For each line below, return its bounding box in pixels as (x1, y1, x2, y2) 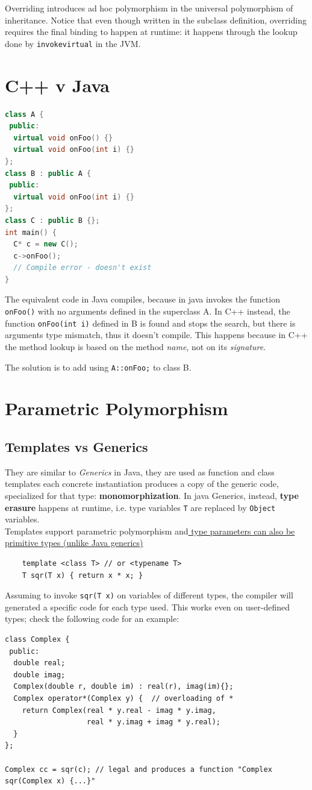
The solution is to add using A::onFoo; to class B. (5, 360, 192, 373)
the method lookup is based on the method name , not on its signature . (5, 340, 266, 353)
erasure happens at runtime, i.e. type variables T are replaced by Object (5, 501, 276, 513)
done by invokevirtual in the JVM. (5, 37, 141, 49)
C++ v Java (5, 72, 110, 97)
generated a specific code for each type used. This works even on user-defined (5, 600, 290, 613)
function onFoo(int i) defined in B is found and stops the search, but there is (5, 316, 296, 329)
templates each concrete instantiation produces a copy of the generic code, (5, 477, 279, 490)
